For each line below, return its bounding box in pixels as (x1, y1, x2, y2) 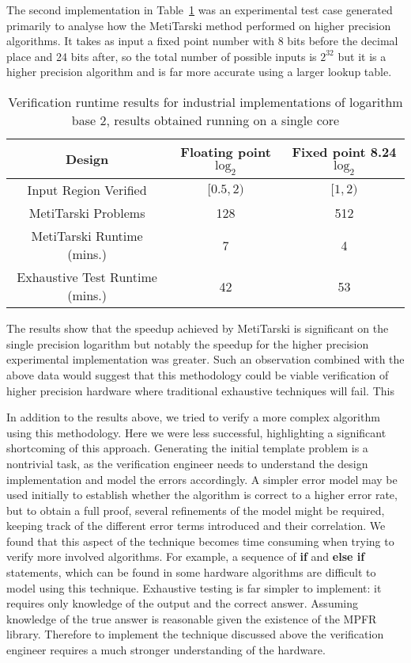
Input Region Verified (27, 181, 147, 200)
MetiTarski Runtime (31, 227, 143, 246)
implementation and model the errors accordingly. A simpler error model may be (6, 471, 398, 487)
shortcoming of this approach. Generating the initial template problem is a (6, 440, 368, 456)
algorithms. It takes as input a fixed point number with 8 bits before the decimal (6, 32, 398, 49)
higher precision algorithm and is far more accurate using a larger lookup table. (6, 63, 392, 80)
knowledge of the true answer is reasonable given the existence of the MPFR (6, 610, 377, 627)
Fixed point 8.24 (292, 142, 397, 161)
